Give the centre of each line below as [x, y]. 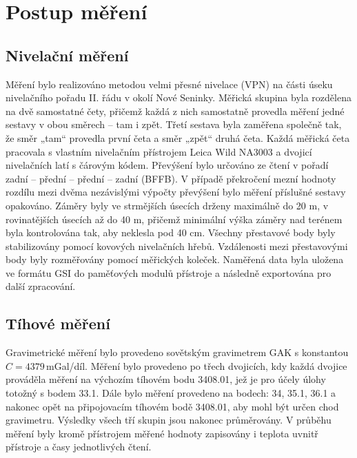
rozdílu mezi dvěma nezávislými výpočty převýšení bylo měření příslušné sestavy [176, 192]
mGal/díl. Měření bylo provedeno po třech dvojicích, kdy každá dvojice [197, 365]
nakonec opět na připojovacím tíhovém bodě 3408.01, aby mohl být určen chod [172, 406]
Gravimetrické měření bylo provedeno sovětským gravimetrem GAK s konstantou [177, 352]
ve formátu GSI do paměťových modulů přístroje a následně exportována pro [169, 272]
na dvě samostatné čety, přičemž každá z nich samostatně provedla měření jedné [175, 111]
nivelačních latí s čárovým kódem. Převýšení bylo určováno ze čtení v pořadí [167, 165]
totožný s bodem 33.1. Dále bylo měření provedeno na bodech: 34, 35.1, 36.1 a [171, 393]
